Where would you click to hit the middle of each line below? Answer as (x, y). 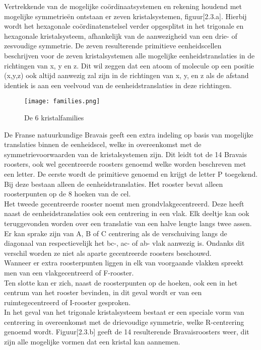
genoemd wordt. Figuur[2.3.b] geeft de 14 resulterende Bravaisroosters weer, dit (127, 332)
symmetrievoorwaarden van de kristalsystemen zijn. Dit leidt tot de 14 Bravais (125, 154)
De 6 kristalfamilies (54, 117)
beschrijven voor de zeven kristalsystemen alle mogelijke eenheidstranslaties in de (129, 55)
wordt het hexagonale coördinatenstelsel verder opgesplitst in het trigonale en (124, 26)
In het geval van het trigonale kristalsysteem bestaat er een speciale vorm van (124, 312)
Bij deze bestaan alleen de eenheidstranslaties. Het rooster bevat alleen (114, 184)
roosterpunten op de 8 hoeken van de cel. (68, 194)
